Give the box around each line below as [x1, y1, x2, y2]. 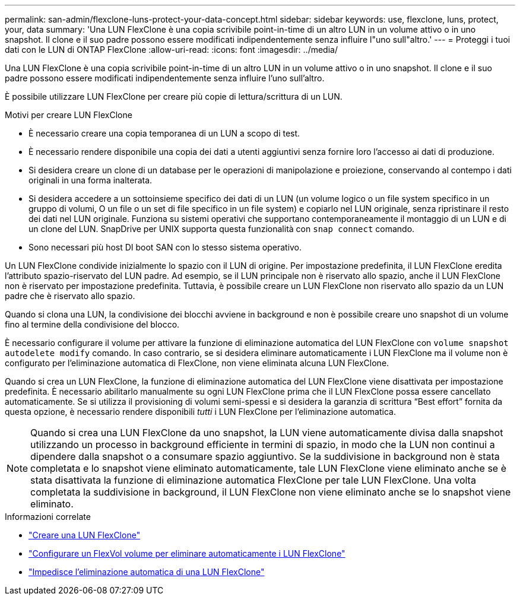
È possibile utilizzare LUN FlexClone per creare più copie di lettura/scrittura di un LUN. [5, 91, 343, 101]
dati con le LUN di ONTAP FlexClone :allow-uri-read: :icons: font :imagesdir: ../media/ [5, 45, 338, 55]
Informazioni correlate [5, 512, 91, 522]
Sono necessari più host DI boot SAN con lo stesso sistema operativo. [28, 242, 302, 252]
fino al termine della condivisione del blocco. [5, 319, 180, 329]
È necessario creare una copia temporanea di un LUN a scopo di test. [28, 128, 300, 138]
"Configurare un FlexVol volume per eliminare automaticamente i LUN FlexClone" [28, 548, 345, 558]
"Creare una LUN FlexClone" [28, 530, 141, 540]
